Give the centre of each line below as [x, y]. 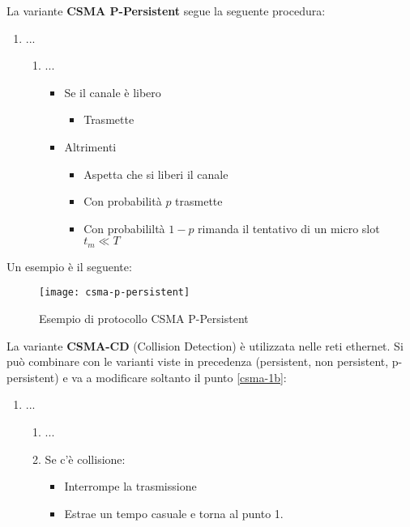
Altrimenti [90, 146]
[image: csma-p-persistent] [115, 293]
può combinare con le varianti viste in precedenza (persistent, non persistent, [198, 361]
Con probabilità [123, 201]
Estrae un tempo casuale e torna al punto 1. [174, 513]
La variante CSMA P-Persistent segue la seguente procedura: [166, 11]
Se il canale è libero [113, 92]
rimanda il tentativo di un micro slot [289, 228]
